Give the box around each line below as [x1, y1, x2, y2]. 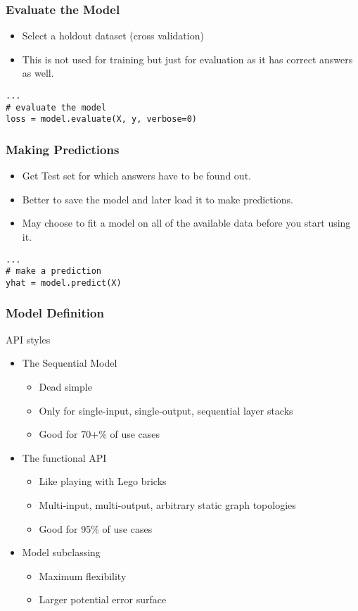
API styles [6, 332, 51, 346]
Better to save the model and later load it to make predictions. [22, 191, 293, 206]
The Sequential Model [22, 355, 117, 370]
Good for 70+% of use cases [39, 427, 160, 441]
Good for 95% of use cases [39, 521, 153, 536]
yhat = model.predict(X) [6, 277, 122, 288]
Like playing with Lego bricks [39, 474, 167, 489]
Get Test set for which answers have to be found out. [22, 168, 251, 183]
